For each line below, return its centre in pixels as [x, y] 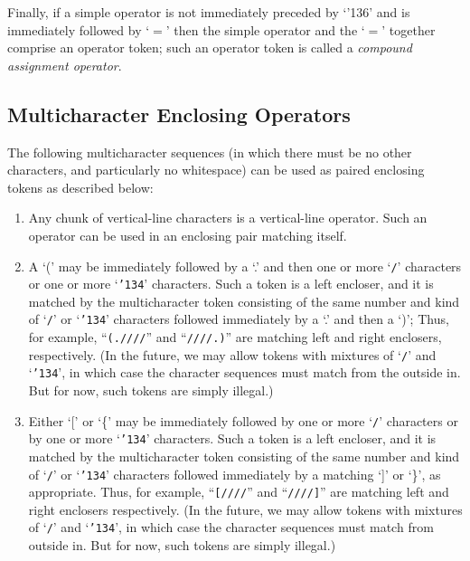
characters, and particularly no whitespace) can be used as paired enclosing [216, 170]
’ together [409, 29]
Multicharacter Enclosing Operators [179, 114]
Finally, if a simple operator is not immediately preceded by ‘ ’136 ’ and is [209, 12]
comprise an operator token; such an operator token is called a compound [210, 48]
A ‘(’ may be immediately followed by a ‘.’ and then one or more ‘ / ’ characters [245, 266]
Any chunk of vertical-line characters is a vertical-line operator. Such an [228, 218]
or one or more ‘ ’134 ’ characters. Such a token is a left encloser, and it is [231, 284]
